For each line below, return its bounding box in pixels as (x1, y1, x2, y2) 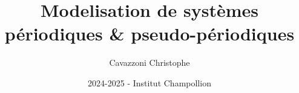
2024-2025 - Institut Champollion (88, 76, 211, 89)
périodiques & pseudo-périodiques (4, 21, 295, 46)
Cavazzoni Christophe (109, 56, 190, 69)
